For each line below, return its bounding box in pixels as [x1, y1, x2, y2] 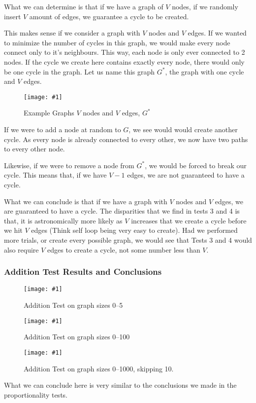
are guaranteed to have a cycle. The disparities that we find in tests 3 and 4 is [4, 206, 240, 216]
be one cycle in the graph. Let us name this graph [4, 66, 155, 76]
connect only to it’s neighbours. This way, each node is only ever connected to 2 [4, 47, 245, 57]
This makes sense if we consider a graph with [4, 28, 140, 38]
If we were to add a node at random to [4, 124, 121, 134]
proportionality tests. [4, 389, 67, 400]
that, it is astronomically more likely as [4, 215, 123, 225]
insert [4, 11, 21, 21]
